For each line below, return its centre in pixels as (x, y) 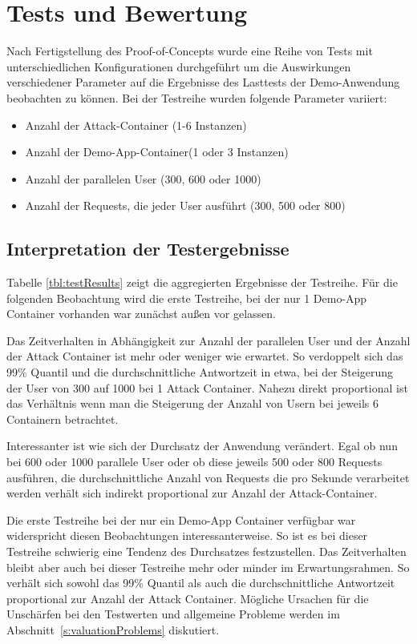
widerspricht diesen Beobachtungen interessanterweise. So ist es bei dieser (187, 535)
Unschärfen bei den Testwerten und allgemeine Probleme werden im (173, 614)
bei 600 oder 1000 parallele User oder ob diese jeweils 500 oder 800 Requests (194, 462)
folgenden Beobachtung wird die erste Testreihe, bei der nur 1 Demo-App (187, 298)
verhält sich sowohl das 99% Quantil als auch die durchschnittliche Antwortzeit (201, 583)
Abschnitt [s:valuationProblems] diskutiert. (113, 629)
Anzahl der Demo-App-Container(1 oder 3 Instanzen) (157, 152)
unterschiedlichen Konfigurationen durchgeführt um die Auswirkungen (179, 66)
